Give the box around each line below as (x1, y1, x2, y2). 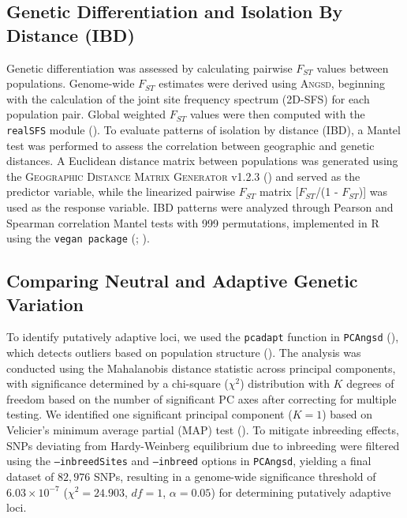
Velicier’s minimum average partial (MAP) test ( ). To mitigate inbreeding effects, (6, 422, 399, 438)
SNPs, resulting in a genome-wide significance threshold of (93, 467, 376, 484)
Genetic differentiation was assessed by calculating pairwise (6, 59, 293, 76)
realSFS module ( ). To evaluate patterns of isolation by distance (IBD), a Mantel (6, 121, 401, 137)
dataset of (6, 467, 54, 484)
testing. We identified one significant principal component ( (6, 406, 293, 422)
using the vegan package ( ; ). (6, 230, 150, 246)
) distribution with (240, 375, 330, 392)
